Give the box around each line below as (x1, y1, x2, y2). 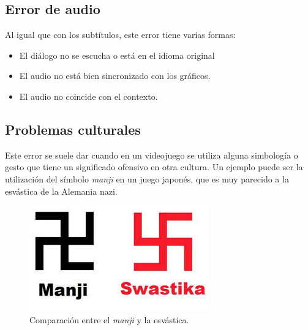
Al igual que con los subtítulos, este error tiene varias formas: (5, 28, 236, 41)
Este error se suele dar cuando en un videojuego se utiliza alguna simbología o (5, 148, 298, 161)
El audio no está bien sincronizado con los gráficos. (19, 69, 211, 82)
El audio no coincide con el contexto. (19, 89, 158, 102)
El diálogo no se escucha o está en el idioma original (19, 48, 215, 61)
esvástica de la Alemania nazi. (5, 184, 118, 197)
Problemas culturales (5, 119, 141, 138)
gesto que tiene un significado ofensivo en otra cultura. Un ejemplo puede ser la (5, 160, 303, 173)
